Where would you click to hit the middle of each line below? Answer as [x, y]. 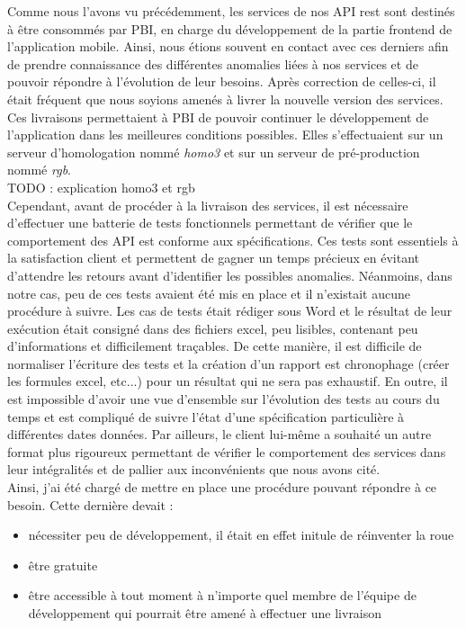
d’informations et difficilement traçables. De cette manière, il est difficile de [215, 346]
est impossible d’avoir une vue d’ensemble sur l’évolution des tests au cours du [224, 399]
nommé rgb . [39, 170]
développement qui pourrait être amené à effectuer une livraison [205, 613]
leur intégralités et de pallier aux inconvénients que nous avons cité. [194, 469]
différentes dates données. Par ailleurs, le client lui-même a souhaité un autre [220, 434]
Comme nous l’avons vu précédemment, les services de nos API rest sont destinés [231, 11]
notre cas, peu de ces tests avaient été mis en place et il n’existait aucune [209, 293]
